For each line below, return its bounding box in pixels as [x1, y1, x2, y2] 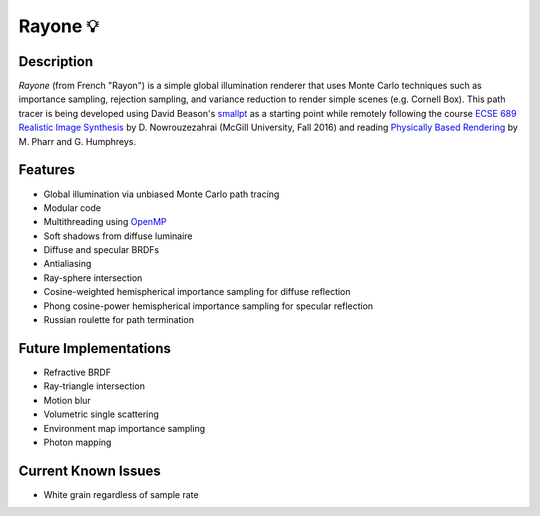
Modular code [43, 201, 102, 214]
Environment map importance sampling [43, 422, 206, 434]
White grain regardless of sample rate [43, 488, 199, 500]
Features [18, 161, 75, 179]
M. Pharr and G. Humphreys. [18, 135, 137, 147]
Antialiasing [43, 258, 92, 270]
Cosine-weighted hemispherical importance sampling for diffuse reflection [43, 286, 351, 298]
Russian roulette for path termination [43, 314, 195, 326]
